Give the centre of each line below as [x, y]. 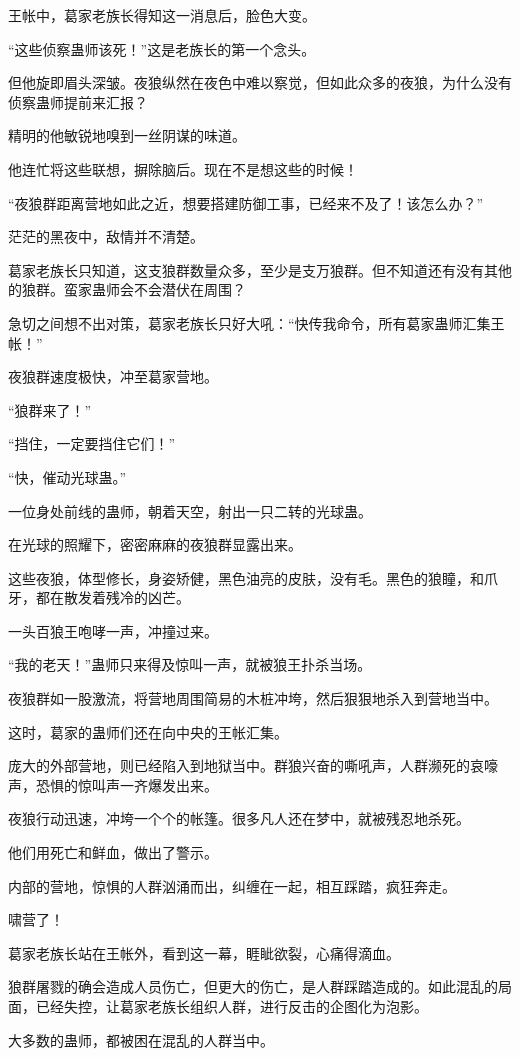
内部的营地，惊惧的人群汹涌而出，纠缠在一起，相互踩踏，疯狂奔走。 [232, 885]
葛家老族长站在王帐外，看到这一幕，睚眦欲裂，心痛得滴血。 [204, 952]
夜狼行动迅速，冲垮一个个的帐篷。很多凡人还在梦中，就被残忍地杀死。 [239, 818]
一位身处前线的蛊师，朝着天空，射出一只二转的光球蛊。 [190, 510]
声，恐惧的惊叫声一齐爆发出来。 [113, 784]
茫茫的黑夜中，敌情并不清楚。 [106, 236]
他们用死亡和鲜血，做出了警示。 [113, 852]
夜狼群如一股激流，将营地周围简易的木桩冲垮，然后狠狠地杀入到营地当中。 [253, 698]
